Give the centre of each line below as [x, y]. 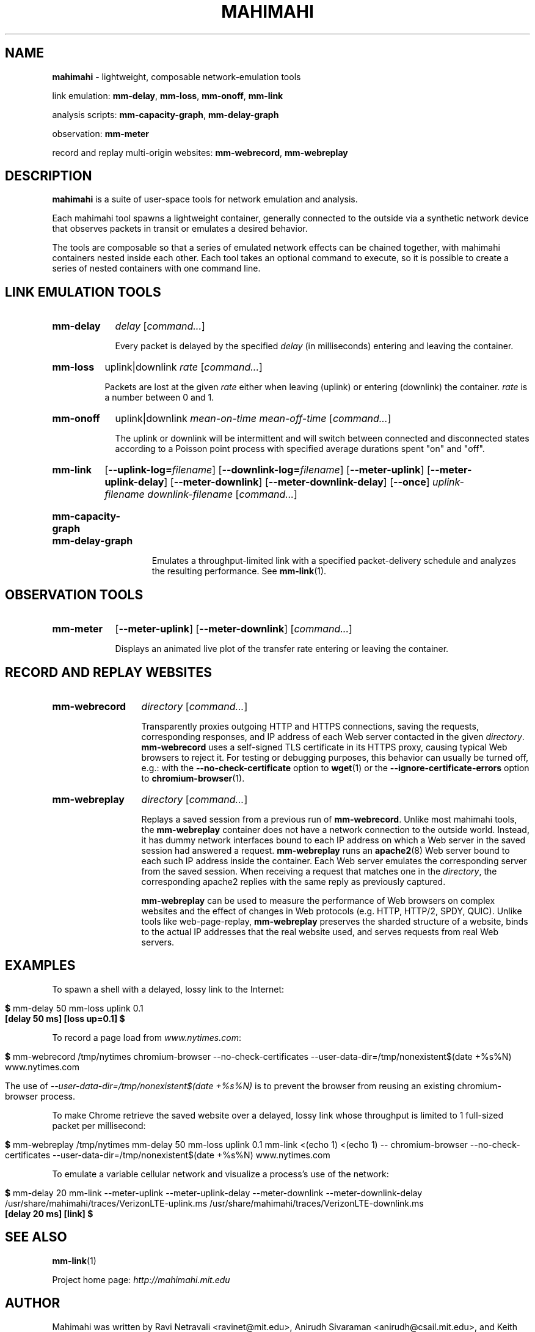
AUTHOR [33, 1303]
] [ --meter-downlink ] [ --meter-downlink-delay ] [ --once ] [297, 482]
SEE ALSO [36, 1237]
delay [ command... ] [160, 326]
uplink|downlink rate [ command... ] [184, 367]
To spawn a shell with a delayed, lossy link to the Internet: [168, 989]
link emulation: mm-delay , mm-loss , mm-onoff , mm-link [168, 95]
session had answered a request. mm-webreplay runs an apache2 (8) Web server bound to [326, 850]
